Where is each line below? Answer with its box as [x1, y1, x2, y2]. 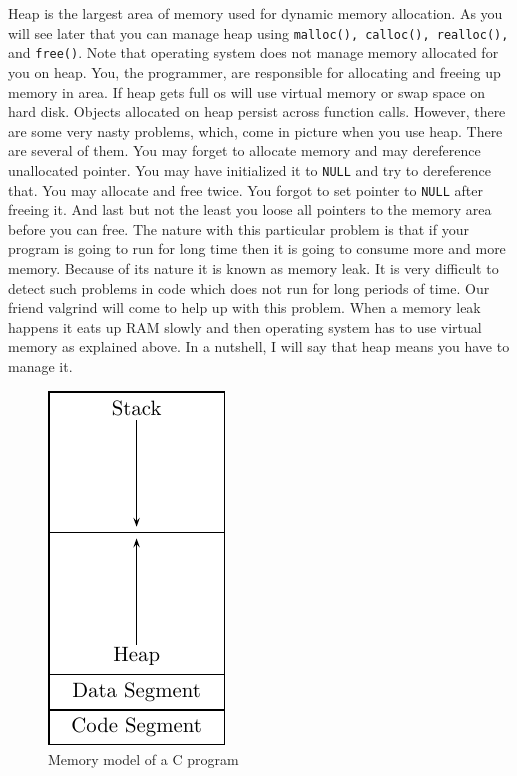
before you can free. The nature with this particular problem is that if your [8, 218, 469, 239]
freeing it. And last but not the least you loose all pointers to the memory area [8, 199, 492, 220]
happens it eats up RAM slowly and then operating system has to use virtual [8, 316, 482, 337]
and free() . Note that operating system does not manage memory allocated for [8, 42, 499, 63]
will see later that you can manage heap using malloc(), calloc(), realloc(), [8, 22, 509, 43]
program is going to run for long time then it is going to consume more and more [8, 238, 506, 259]
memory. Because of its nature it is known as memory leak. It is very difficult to [8, 257, 499, 278]
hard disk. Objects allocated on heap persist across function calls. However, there [8, 101, 506, 122]
